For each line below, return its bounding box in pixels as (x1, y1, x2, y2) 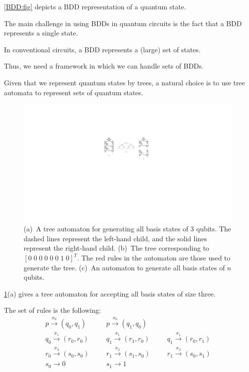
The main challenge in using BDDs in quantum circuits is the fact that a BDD (4, 18, 242, 28)
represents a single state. (4, 28, 78, 38)
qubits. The (196, 223, 231, 234)
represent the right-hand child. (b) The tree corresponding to (24, 243, 210, 253)
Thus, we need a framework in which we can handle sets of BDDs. (4, 61, 204, 71)
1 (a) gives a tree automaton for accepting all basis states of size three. (4, 288, 216, 298)
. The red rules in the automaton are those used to (77, 253, 231, 263)
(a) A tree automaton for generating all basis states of (24, 223, 188, 234)
